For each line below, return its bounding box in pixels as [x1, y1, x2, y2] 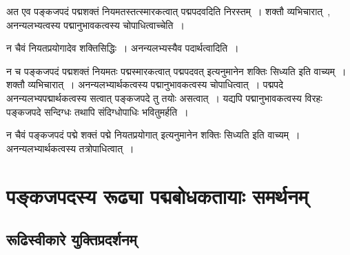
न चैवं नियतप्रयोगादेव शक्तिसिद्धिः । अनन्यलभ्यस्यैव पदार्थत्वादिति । [6, 41, 239, 55]
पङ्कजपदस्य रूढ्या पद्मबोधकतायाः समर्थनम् [6, 181, 309, 210]
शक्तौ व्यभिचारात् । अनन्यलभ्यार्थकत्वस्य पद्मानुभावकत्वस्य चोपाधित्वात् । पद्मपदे [6, 77, 284, 92]
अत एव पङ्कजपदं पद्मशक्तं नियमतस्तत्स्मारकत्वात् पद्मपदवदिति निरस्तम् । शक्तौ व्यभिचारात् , [6, 4, 331, 18]
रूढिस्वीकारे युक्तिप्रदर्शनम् [6, 229, 137, 250]
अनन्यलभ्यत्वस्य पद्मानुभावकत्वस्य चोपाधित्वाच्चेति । [6, 17, 185, 32]
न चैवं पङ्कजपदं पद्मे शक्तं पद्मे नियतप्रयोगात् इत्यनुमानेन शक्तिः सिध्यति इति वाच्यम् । [6, 127, 300, 142]
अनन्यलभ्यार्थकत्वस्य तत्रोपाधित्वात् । [6, 141, 134, 155]
